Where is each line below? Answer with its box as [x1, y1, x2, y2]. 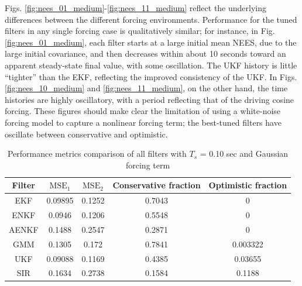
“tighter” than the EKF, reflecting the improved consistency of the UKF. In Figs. [5, 70, 297, 82]
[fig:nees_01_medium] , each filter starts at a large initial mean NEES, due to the [5, 36, 297, 48]
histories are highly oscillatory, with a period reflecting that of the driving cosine [5, 93, 294, 105]
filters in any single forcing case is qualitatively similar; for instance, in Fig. [5, 25, 275, 37]
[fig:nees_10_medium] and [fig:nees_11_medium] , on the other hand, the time [5, 82, 288, 94]
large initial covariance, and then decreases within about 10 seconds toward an [5, 47, 286, 60]
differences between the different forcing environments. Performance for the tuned [5, 13, 297, 25]
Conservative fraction [112, 179, 201, 191]
